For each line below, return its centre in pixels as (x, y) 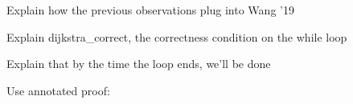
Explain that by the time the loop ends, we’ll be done (139, 64)
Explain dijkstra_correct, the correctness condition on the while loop (177, 36)
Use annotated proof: (58, 90)
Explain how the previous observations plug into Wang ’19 (150, 10)
